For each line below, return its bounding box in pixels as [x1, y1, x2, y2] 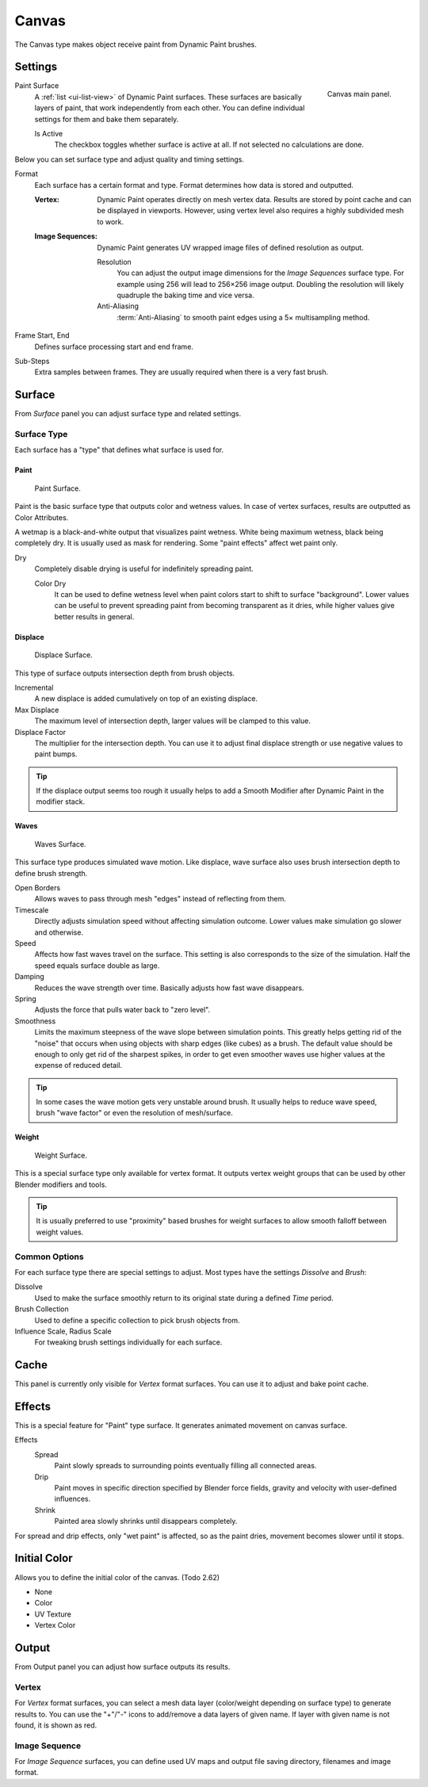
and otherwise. [34, 928, 83, 937]
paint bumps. [34, 749, 78, 759]
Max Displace [14, 705, 59, 714]
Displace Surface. [34, 650, 93, 660]
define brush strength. [14, 868, 88, 878]
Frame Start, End [14, 331, 71, 340]
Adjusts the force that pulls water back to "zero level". [34, 1005, 211, 1015]
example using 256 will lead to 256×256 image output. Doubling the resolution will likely [117, 279, 404, 289]
